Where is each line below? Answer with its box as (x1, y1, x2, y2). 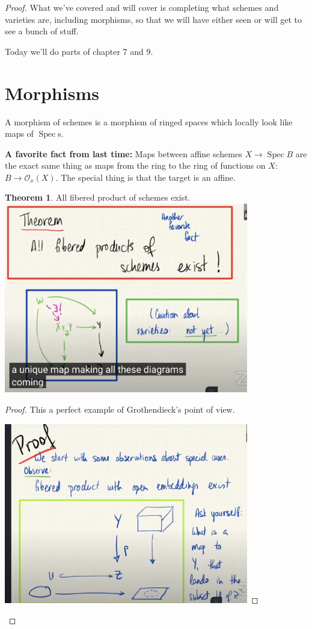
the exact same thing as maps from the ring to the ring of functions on (5, 159, 266, 172)
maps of (5, 127, 34, 140)
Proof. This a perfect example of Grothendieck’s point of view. (5, 403, 235, 416)
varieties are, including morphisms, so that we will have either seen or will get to (5, 13, 302, 25)
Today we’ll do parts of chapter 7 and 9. (5, 45, 153, 57)
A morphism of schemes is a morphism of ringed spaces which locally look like (5, 115, 293, 128)
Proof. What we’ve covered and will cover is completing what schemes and (5, 1, 279, 13)
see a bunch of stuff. (5, 25, 79, 37)
